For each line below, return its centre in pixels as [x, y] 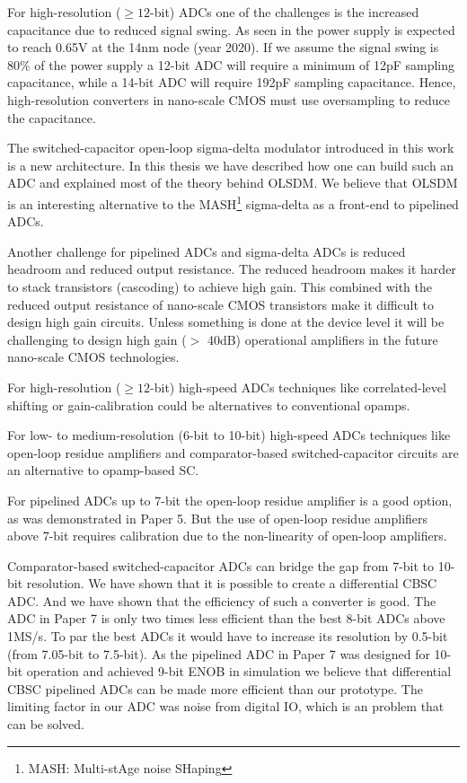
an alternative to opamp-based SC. [103, 470]
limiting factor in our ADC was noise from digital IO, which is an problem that [226, 706]
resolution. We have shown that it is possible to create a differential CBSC [232, 583]
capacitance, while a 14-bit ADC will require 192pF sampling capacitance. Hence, [232, 82]
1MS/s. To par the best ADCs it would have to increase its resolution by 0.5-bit [228, 636]
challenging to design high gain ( [97, 339]
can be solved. [46, 724]
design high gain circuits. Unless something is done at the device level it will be [226, 322]
